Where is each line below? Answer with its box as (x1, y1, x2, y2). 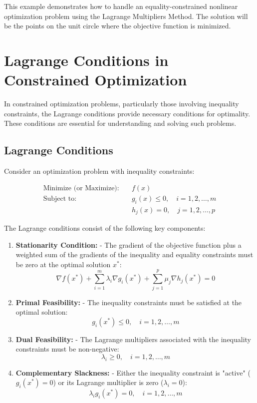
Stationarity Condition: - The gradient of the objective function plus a (15, 239, 242, 250)
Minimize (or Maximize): (43, 184, 119, 192)
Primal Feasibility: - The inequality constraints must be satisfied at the (15, 297, 242, 307)
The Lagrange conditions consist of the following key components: (4, 223, 206, 233)
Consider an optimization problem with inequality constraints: (4, 166, 195, 176)
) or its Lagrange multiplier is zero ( (53, 377, 164, 388)
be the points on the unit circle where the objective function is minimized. (4, 20, 231, 31)
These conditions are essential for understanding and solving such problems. (4, 118, 237, 128)
